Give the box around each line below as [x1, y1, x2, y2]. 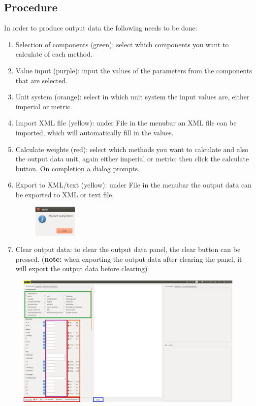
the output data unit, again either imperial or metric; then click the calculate [15, 154, 249, 164]
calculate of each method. [15, 49, 93, 59]
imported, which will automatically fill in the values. [15, 127, 174, 137]
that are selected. [15, 75, 67, 85]
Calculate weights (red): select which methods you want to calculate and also [15, 144, 249, 154]
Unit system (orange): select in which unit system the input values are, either [15, 92, 250, 102]
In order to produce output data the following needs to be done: [4, 23, 197, 33]
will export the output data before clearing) [15, 263, 148, 274]
